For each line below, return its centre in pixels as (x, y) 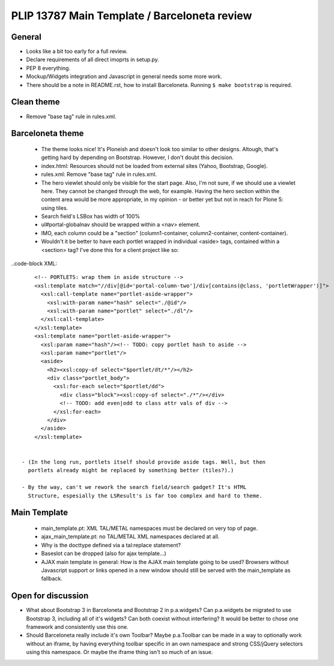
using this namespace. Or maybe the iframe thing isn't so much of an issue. (120, 652)
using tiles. (55, 208)
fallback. (52, 578)
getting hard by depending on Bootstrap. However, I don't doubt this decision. (137, 157)
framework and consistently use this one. (77, 627)
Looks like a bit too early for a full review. (77, 52)
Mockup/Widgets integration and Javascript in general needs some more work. (124, 76)
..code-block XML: (34, 263)
